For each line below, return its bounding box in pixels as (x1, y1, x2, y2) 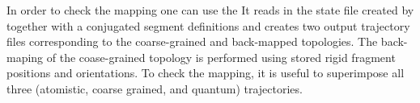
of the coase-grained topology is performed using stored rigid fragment (46, 48, 396, 65)
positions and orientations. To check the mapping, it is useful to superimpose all (6, 64, 405, 81)
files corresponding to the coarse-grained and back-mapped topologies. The (6, 33, 378, 50)
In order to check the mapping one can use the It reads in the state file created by (6, 2, 414, 18)
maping (6, 48, 44, 65)
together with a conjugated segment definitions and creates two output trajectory (6, 17, 410, 34)
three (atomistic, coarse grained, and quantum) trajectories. (6, 80, 303, 97)
